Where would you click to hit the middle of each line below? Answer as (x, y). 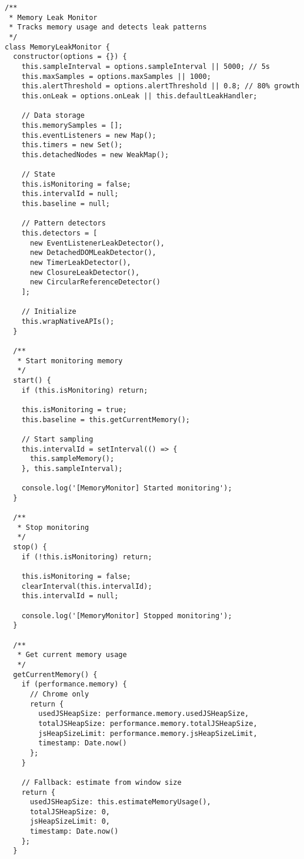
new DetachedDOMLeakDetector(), (93, 253)
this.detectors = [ (59, 233)
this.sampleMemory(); (72, 459)
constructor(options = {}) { (70, 57)
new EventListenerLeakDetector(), (97, 243)
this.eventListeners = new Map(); (89, 135)
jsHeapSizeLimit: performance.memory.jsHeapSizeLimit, (148, 733)
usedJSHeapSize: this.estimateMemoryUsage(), (120, 802)
